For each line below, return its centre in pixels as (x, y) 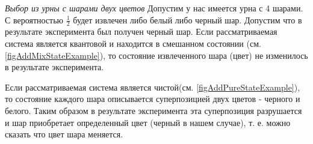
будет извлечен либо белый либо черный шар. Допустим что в (187, 19)
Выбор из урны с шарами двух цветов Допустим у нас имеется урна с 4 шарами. (154, 8)
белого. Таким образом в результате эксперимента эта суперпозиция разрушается (153, 110)
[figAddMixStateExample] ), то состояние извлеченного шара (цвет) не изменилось (156, 55)
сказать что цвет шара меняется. (64, 134)
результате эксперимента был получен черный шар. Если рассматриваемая (141, 31)
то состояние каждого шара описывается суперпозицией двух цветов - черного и (153, 99)
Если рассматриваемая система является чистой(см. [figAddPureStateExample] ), (153, 87)
